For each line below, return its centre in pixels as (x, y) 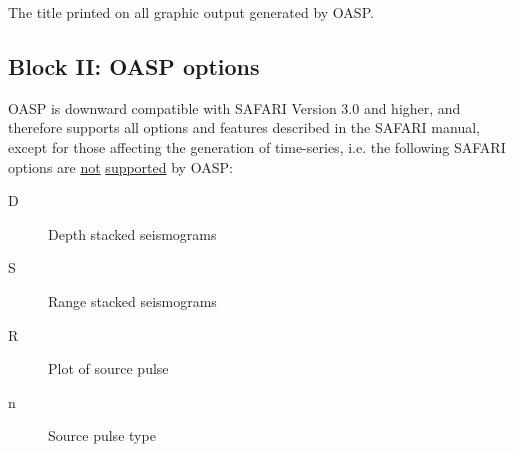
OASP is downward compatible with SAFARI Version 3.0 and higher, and (234, 107)
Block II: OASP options (134, 65)
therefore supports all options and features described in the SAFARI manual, (244, 127)
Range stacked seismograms (132, 300)
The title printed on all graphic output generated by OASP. (191, 12)
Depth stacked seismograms (132, 233)
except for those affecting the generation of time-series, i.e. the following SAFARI (257, 146)
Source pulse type (102, 435)
